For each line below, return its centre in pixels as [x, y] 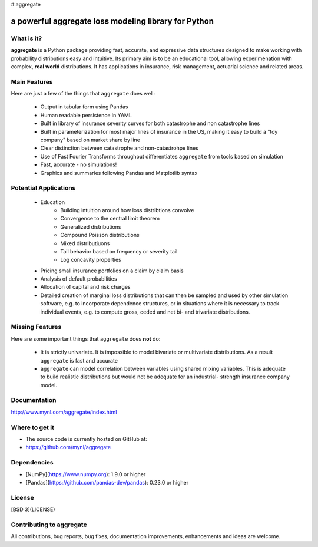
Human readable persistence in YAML [86, 115]
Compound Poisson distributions [100, 235]
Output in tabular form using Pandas [84, 107]
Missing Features [36, 327]
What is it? [26, 38]
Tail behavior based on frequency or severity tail [119, 251]
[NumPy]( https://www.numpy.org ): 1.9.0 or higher [86, 474]
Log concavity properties [91, 260]
